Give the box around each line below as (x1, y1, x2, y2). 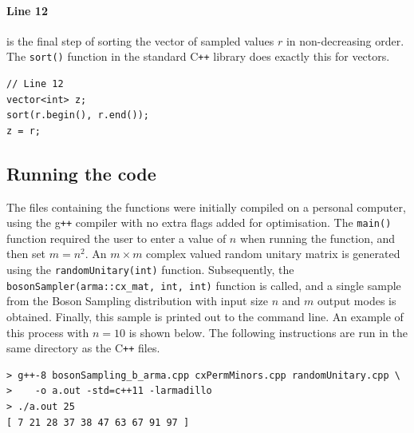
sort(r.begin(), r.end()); (6, 109, 149, 121)
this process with (6, 324, 89, 340)
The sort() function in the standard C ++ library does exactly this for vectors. (6, 48, 390, 65)
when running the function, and (239, 229, 396, 246)
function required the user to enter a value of (6, 229, 227, 246)
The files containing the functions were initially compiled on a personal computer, (6, 198, 406, 215)
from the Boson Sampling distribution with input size (6, 292, 268, 309)
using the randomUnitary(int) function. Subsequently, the (6, 261, 294, 278)
